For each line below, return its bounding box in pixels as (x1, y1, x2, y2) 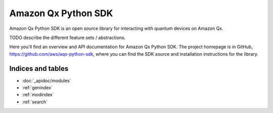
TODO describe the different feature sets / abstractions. (9, 34, 126, 41)
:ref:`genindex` (22, 85, 53, 91)
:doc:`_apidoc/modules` (22, 78, 71, 84)
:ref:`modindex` (22, 92, 54, 98)
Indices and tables (9, 64, 69, 73)
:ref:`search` (22, 99, 48, 105)
